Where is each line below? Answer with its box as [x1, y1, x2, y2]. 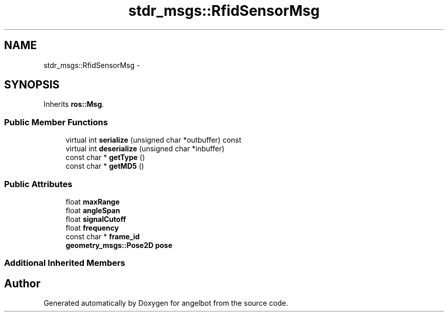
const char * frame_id [65, 232, 140, 241]
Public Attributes [4, 178, 73, 189]
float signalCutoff [65, 214, 126, 223]
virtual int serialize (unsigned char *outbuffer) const [65, 136, 241, 145]
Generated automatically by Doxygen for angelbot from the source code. [43, 299, 288, 308]
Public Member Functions [4, 117, 108, 127]
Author [4, 277, 40, 290]
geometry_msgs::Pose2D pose [65, 240, 172, 250]
